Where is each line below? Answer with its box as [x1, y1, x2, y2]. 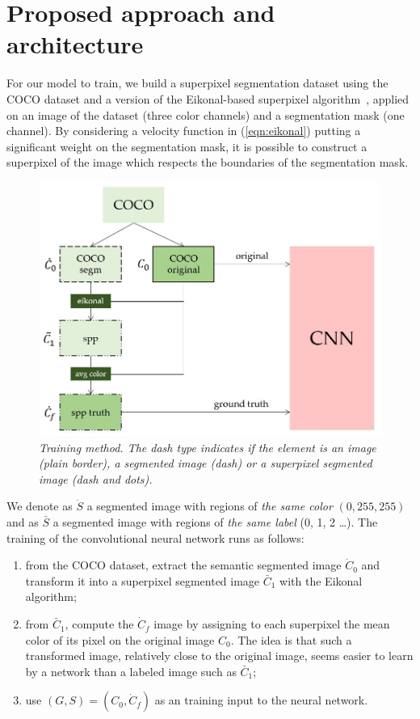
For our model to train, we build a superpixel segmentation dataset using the [6, 74, 388, 91]
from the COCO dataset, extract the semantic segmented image [25, 556, 342, 573]
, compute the [65, 615, 134, 632]
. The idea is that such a [230, 631, 352, 648]
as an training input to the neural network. [154, 692, 368, 708]
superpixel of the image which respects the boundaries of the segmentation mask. [6, 154, 409, 171]
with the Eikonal [279, 572, 363, 589]
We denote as [6, 497, 73, 514]
